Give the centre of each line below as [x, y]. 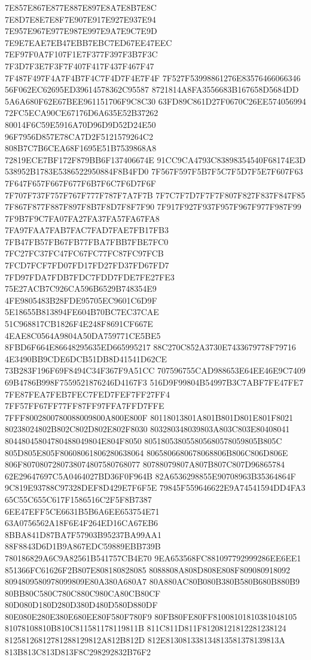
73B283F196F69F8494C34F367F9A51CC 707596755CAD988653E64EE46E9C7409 [155, 370]
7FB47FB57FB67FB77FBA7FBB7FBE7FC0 [87, 241]
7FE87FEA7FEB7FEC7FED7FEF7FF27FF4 [87, 394]
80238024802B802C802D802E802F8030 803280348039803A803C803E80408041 [147, 429]
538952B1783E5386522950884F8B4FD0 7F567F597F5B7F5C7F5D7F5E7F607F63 [154, 171]
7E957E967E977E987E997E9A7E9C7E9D [81, 31]
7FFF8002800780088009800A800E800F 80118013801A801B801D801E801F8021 [149, 417]
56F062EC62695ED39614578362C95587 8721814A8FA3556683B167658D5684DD [152, 89]
